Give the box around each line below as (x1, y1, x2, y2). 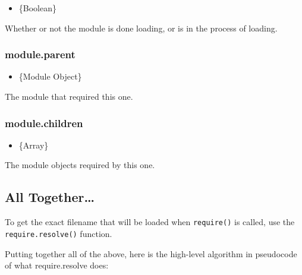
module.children (5, 115, 83, 130)
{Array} (18, 138, 49, 151)
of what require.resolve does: (5, 259, 109, 271)
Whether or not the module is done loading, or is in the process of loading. (5, 21, 278, 34)
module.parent (5, 47, 75, 62)
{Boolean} (18, 2, 56, 14)
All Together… (5, 188, 95, 206)
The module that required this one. (5, 90, 133, 102)
